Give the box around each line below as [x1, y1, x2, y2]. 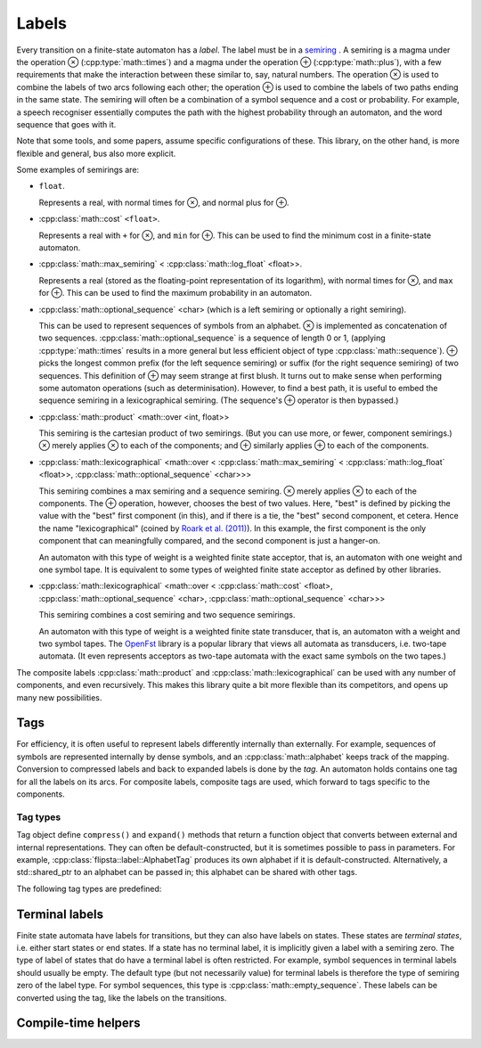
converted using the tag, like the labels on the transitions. [16, 992, 227, 1003]
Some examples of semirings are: [16, 165, 140, 176]
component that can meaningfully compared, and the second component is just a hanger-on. [38, 536, 380, 546]
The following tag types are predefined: [16, 883, 162, 894]
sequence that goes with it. [16, 119, 117, 129]
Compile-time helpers [16, 1016, 141, 1031]
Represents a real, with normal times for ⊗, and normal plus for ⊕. [38, 197, 289, 208]
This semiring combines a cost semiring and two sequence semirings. [38, 610, 296, 620]
